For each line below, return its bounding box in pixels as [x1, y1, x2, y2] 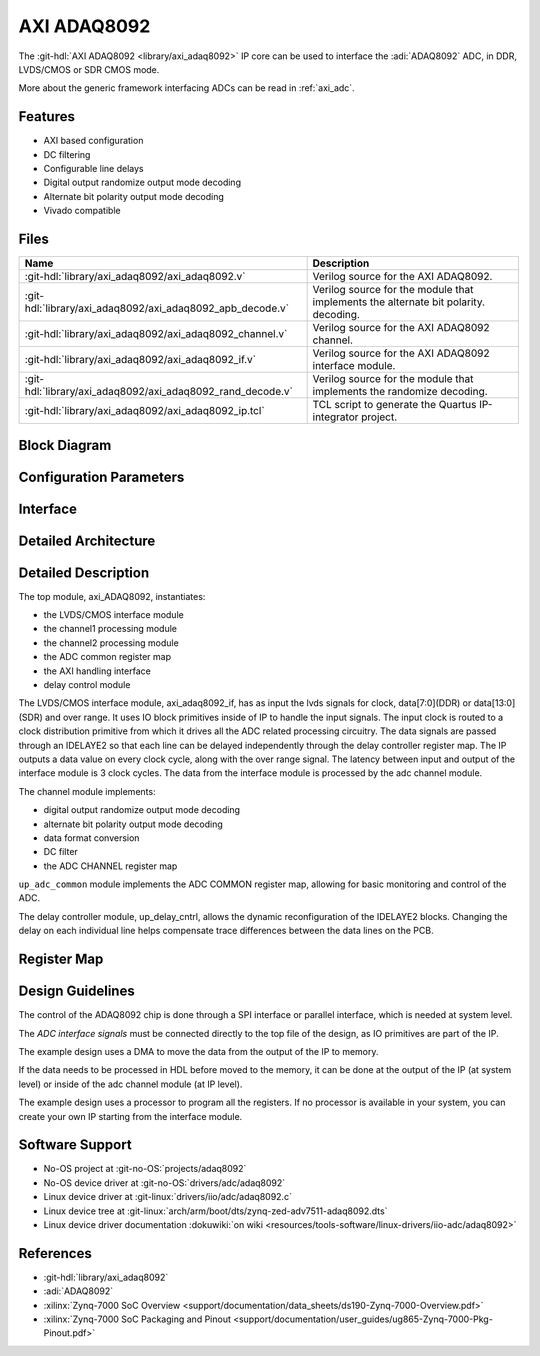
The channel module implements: [18, 785, 156, 797]
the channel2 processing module [43, 636, 179, 649]
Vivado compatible [43, 205, 121, 217]
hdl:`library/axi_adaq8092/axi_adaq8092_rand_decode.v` [24, 385, 294, 399]
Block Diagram [18, 436, 112, 454]
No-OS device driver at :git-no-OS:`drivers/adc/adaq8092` [43, 1176, 286, 1189]
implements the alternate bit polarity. [312, 295, 485, 309]
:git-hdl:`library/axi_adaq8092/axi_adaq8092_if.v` [24, 353, 257, 367]
